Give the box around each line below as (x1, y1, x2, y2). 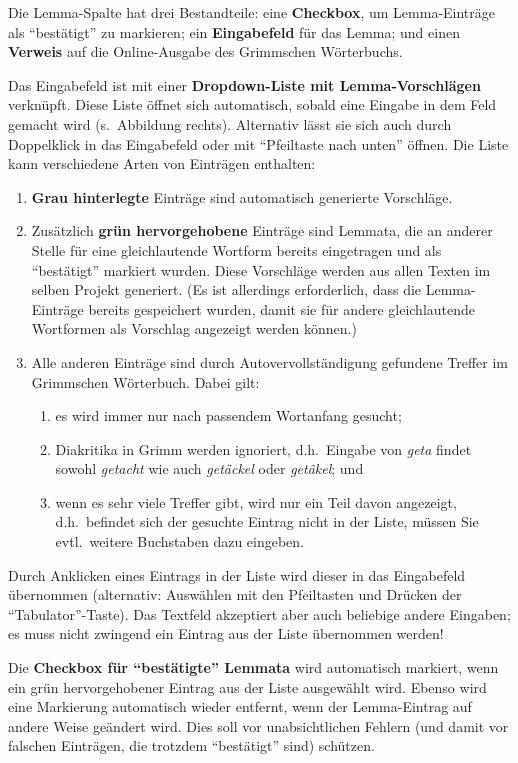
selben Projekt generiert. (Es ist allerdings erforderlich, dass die (31, 279, 422, 300)
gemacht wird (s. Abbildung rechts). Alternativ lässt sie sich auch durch (8, 113, 452, 134)
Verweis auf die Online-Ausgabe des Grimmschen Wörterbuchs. (8, 41, 403, 62)
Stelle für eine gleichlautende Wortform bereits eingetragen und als (31, 239, 442, 260)
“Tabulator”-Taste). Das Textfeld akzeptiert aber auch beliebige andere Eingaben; (8, 603, 511, 624)
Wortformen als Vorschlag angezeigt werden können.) (31, 318, 357, 339)
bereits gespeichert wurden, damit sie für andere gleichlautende (88, 298, 476, 319)
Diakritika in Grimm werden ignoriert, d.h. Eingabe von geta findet (55, 438, 472, 459)
